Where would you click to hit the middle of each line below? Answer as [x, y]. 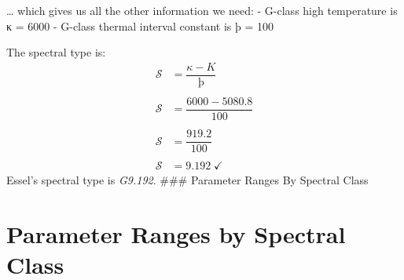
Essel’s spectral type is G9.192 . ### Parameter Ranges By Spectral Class [187, 180]
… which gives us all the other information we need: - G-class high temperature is [202, 10]
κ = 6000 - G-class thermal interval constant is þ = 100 [140, 25]
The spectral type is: [56, 52]
